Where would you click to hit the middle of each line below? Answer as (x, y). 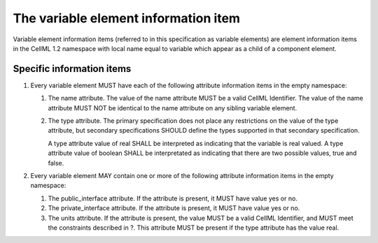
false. (56, 163)
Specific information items (72, 69)
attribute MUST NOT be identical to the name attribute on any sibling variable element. (173, 108)
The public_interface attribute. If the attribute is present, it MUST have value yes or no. (173, 198)
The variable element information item (127, 18)
